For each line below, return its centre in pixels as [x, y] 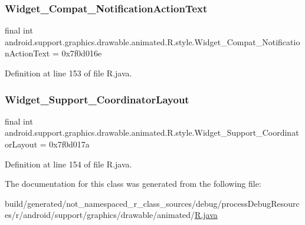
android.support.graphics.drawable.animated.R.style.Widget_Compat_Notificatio [152, 41]
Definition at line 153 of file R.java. [68, 73]
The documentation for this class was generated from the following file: [133, 184]
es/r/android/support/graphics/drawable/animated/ [100, 215]
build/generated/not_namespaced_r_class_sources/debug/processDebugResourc [152, 203]
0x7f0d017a [69, 144]
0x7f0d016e [82, 53]
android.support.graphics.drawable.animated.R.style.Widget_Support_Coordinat [152, 132]
